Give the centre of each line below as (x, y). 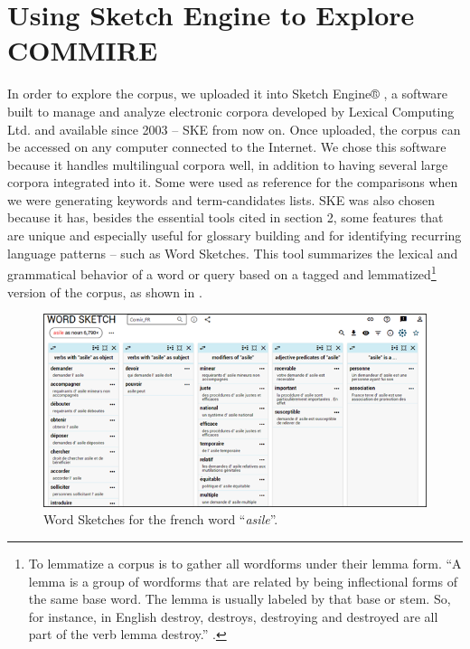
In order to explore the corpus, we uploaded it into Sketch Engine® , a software (227, 94)
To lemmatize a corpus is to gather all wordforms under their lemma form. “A (245, 564)
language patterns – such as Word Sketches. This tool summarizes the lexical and (233, 253)
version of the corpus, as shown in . (105, 292)
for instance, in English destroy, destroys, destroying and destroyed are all (233, 616)
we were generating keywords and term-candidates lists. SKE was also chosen (221, 199)
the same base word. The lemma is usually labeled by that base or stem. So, (240, 599)
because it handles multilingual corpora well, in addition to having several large (228, 164)
